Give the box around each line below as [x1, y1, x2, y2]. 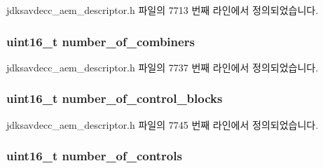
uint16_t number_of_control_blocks [6, 90, 223, 107]
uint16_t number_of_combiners [6, 32, 195, 50]
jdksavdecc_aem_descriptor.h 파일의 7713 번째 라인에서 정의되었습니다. [6, 3, 319, 17]
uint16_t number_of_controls [6, 147, 182, 164]
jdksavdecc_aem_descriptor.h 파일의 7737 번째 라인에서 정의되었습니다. [6, 59, 319, 74]
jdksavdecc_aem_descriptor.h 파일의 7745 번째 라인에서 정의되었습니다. [6, 117, 319, 132]
